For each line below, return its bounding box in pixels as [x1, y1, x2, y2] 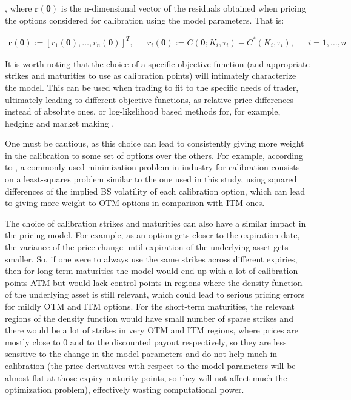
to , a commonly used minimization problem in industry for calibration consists [5, 161, 300, 173]
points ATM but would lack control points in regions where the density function [5, 276, 303, 288]
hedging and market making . [5, 116, 115, 129]
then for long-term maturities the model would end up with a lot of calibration [5, 264, 298, 277]
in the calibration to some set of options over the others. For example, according [5, 148, 303, 161]
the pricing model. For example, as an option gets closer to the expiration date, [5, 228, 300, 241]
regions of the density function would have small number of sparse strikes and [5, 312, 293, 324]
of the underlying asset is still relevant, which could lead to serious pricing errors [5, 288, 305, 301]
